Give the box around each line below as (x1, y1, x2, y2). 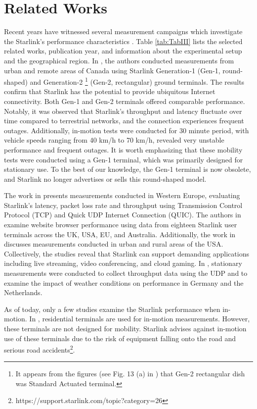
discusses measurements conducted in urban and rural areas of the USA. (4, 239, 223, 249)
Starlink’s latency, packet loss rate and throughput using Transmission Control (4, 200, 243, 210)
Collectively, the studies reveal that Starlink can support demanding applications (4, 248, 249, 258)
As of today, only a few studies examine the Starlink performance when (4, 304, 220, 314)
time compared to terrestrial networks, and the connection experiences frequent (4, 115, 244, 126)
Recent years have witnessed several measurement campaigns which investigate (4, 26, 243, 37)
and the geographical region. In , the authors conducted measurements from (4, 55, 234, 65)
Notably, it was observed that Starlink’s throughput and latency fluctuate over (4, 105, 242, 116)
